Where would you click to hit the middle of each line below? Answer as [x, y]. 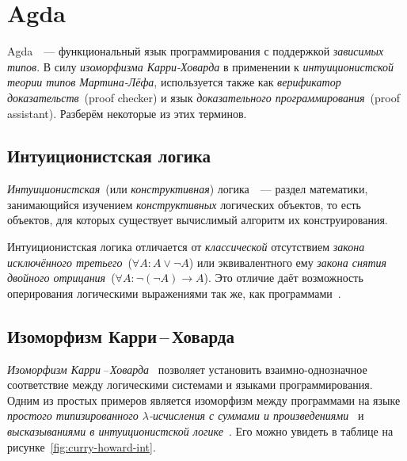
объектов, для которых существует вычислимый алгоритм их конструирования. [198, 220]
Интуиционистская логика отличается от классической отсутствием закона [186, 247]
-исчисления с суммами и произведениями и [256, 415]
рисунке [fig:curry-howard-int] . [82, 446]
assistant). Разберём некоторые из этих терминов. [127, 113]
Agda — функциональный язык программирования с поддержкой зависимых [196, 51]
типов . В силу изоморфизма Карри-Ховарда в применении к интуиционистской [200, 66]
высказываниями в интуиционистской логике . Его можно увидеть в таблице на [200, 431]
